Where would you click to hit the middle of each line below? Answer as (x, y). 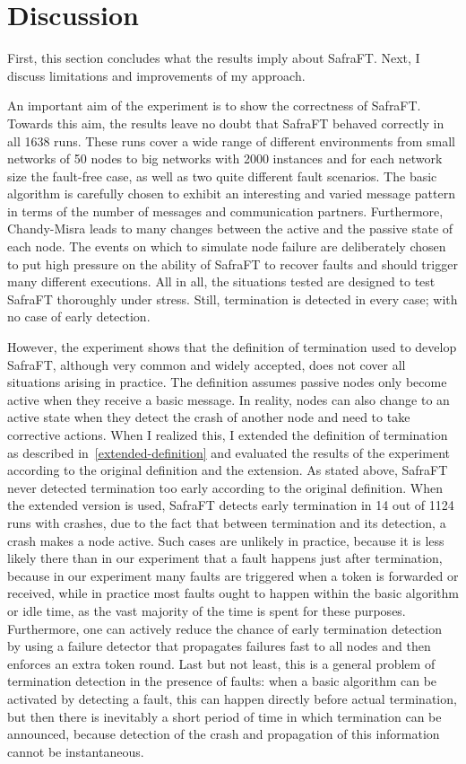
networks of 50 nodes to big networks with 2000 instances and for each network (225, 158)
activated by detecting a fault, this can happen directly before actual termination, (232, 698)
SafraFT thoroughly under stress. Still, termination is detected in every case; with (233, 299)
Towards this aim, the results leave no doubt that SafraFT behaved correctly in (226, 123)
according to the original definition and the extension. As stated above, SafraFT (228, 470)
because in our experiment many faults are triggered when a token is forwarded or (233, 575)
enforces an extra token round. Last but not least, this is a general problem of (221, 663)
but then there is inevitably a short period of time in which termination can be (224, 716)
